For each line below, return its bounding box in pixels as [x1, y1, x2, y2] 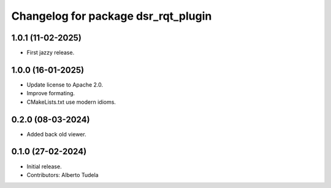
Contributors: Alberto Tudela [26, 171, 99, 178]
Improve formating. [26, 90, 75, 97]
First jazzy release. [26, 49, 75, 57]
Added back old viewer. [26, 130, 86, 138]
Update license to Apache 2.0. [26, 80, 104, 88]
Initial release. [26, 163, 62, 170]
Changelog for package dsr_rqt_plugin [11, 9, 212, 23]
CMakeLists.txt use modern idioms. [26, 98, 116, 106]
